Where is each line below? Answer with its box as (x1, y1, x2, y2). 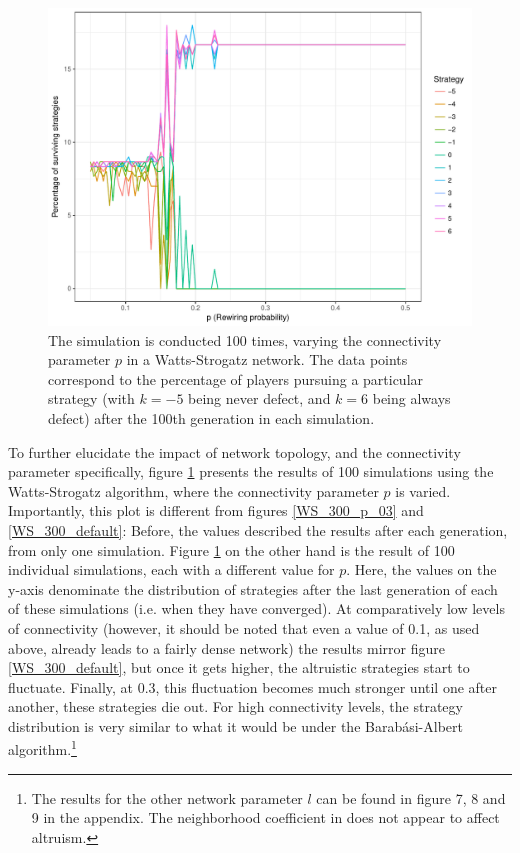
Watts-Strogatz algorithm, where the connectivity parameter (8, 480, 379, 501)
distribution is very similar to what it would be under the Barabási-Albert (8, 715, 463, 736)
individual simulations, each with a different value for (8, 559, 335, 580)
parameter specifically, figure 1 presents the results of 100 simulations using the (8, 461, 494, 482)
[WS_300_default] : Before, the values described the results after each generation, (8, 519, 508, 540)
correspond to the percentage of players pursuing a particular (48, 368, 424, 389)
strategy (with (48, 388, 135, 409)
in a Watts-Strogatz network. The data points (126, 349, 408, 370)
